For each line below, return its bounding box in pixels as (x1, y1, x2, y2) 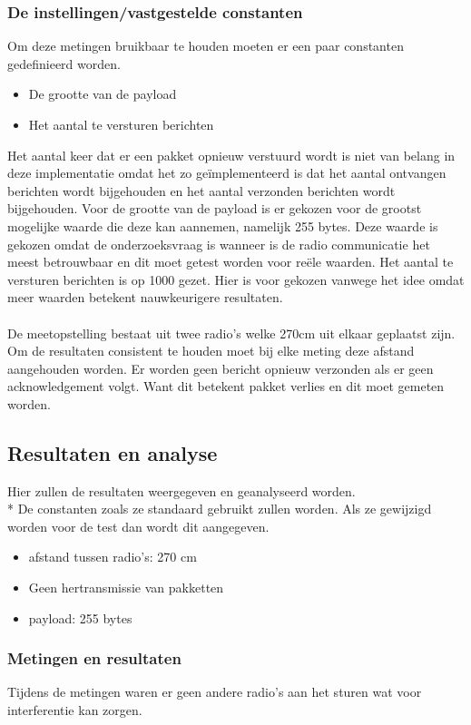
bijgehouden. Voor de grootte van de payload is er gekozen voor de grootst (7, 199, 422, 218)
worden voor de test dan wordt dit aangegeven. (7, 516, 270, 535)
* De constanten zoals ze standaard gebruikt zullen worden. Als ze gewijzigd (7, 499, 432, 518)
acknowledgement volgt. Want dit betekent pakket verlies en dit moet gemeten (7, 377, 445, 396)
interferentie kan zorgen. (7, 701, 142, 720)
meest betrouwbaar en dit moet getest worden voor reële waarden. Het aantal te (7, 252, 454, 271)
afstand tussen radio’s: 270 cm (28, 547, 197, 566)
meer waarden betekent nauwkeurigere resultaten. (7, 288, 283, 307)
